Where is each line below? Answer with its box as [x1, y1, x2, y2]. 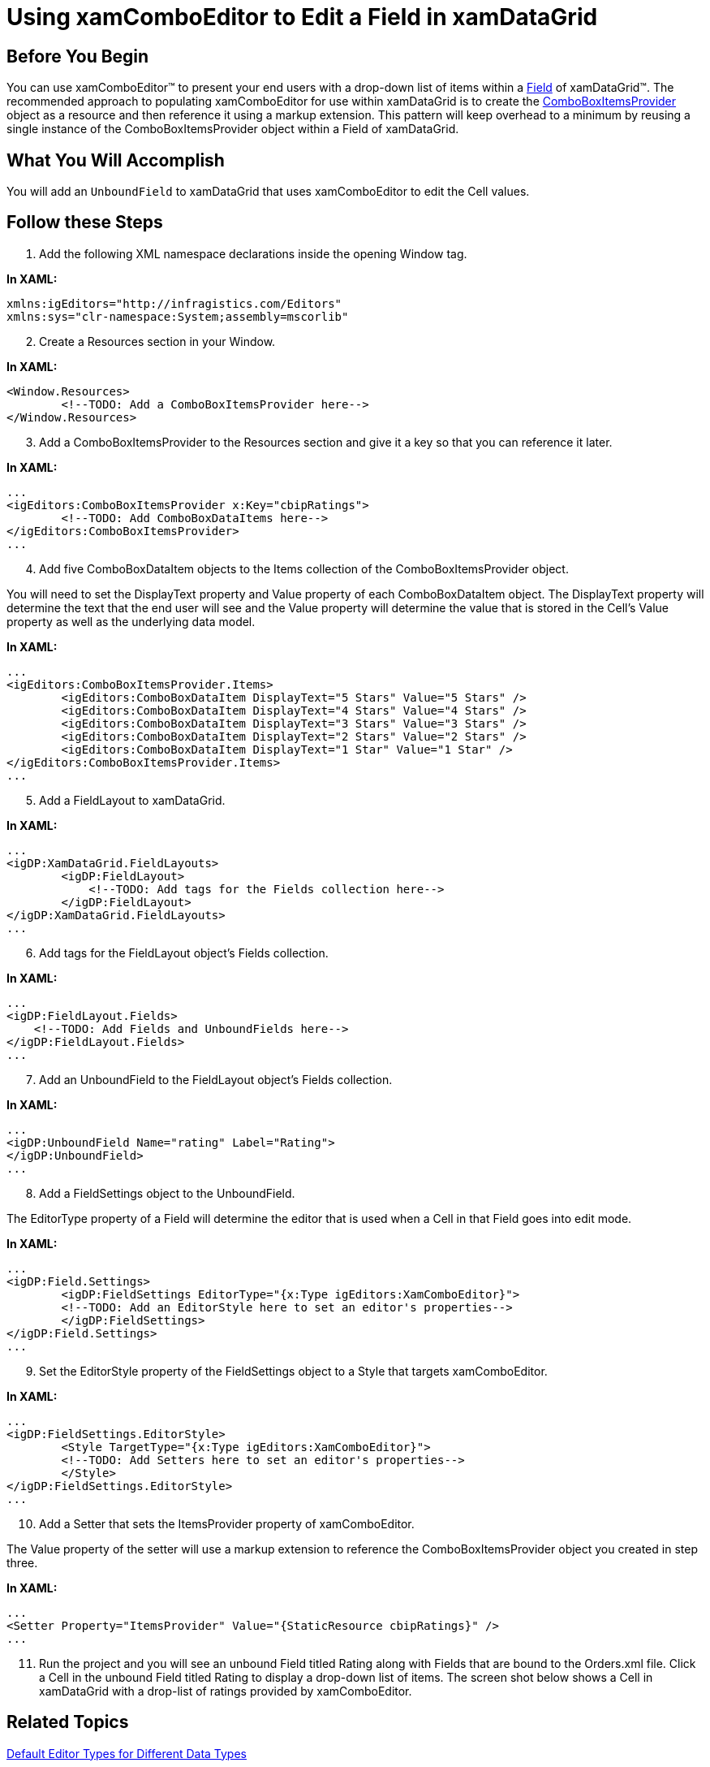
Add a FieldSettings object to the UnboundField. [39, 1186, 295, 1200]
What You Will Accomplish [6, 149, 225, 171]
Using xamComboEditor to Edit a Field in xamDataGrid [6, 3, 598, 31]
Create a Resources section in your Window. [39, 334, 276, 348]
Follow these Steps [6, 212, 163, 233]
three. [6, 1555, 38, 1570]
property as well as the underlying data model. [6, 614, 256, 629]
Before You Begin [6, 45, 149, 67]
